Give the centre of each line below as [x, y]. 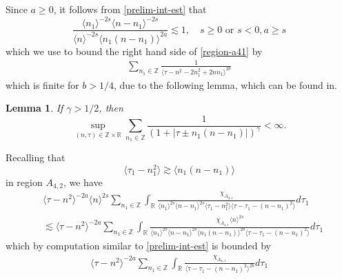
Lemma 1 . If [34, 108]
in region [24, 182]
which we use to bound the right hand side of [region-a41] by [134, 51]
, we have [83, 182]
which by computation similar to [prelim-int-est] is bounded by [138, 245]
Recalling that [36, 157]
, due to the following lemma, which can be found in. [225, 84]
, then [111, 108]
